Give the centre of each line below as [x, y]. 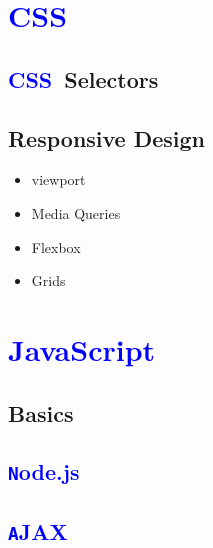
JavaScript [82, 348]
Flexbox [56, 246]
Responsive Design [107, 137]
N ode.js [44, 471]
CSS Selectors [83, 78]
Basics [41, 412]
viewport [58, 179]
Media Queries [76, 212]
